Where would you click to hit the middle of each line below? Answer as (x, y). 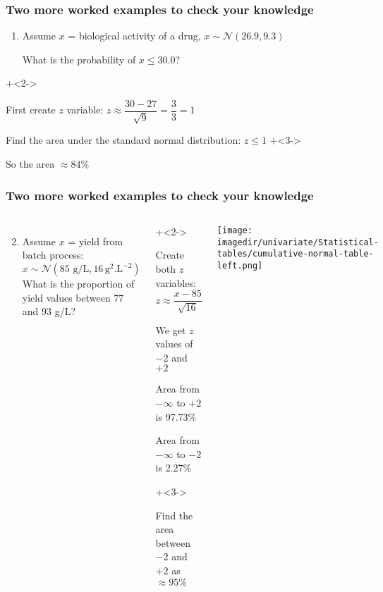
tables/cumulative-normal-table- (295, 254)
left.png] (240, 265)
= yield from (96, 241)
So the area (30, 164)
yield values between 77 (73, 297)
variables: (176, 282)
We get (171, 329)
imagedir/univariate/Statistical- (298, 242)
